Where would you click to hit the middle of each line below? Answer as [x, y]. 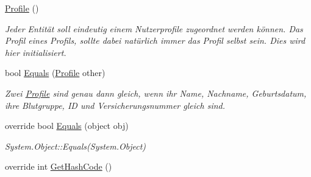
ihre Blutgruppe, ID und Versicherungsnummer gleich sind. [115, 105]
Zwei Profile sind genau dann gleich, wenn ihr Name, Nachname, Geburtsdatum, [156, 93]
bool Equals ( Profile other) [55, 73]
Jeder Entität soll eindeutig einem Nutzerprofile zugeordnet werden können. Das [154, 28]
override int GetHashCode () [59, 166]
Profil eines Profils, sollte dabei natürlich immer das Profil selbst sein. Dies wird [155, 40]
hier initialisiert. [36, 52]
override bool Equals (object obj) [67, 126]
